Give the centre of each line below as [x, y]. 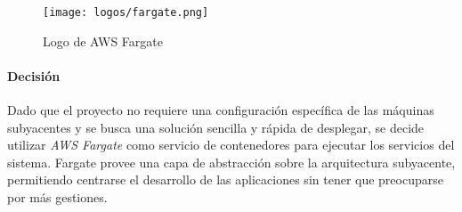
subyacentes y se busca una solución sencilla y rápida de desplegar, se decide [216, 127]
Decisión [34, 75]
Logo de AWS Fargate [103, 41]
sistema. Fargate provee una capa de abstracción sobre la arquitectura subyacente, [231, 162]
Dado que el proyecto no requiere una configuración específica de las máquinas [221, 110]
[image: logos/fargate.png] [126, 12]
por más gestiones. [57, 197]
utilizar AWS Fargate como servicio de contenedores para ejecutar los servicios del [231, 145]
